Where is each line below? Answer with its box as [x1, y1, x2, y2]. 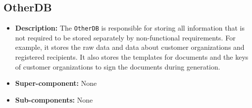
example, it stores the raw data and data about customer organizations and [15, 42, 245, 52]
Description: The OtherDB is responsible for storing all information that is [15, 23, 245, 33]
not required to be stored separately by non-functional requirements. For [15, 32, 236, 42]
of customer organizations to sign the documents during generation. [15, 61, 220, 72]
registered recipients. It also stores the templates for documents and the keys [15, 52, 249, 62]
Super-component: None [15, 78, 97, 88]
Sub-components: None [15, 94, 93, 105]
